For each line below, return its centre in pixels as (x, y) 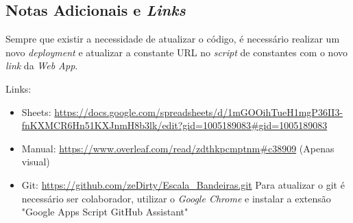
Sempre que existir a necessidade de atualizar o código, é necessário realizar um (173, 39)
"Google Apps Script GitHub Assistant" (105, 212)
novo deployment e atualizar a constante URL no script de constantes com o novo (176, 52)
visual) (36, 162)
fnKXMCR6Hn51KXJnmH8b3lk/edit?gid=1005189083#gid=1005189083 (174, 125)
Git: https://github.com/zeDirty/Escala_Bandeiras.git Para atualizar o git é (183, 184)
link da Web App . (42, 66)
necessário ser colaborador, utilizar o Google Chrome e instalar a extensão (176, 198)
